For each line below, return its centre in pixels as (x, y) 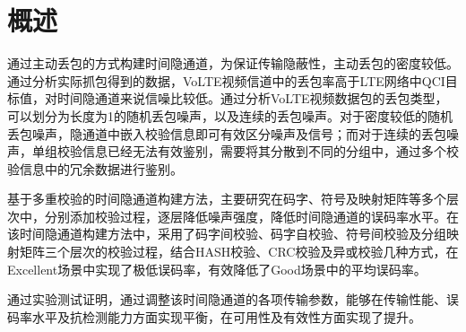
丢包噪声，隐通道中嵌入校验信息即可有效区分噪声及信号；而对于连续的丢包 (227, 133)
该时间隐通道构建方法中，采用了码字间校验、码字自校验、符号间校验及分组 (227, 234)
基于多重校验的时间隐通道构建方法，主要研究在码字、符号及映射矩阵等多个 (227, 199)
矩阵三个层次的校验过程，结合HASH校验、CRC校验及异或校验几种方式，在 (239, 252)
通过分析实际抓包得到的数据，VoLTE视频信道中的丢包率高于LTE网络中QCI (226, 80)
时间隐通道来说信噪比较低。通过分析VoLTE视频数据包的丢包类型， (252, 98)
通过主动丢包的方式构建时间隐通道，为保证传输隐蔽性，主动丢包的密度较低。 (233, 63)
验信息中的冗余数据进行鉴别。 (95, 168)
